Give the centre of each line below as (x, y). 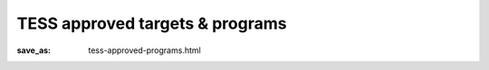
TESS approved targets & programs (152, 23)
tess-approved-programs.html (144, 50)
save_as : (34, 50)
